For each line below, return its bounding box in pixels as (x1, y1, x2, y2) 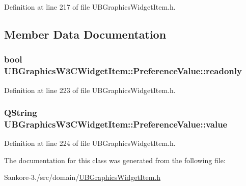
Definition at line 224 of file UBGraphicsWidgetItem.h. (4, 138, 176, 148)
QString (4, 106, 37, 119)
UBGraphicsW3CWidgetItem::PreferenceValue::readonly (4, 65, 242, 77)
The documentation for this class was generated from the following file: (4, 154, 226, 165)
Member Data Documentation (4, 26, 167, 42)
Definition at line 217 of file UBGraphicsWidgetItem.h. (4, 2, 176, 12)
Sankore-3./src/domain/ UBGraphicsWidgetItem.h (4, 172, 161, 182)
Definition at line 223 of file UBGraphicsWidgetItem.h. (4, 84, 176, 95)
